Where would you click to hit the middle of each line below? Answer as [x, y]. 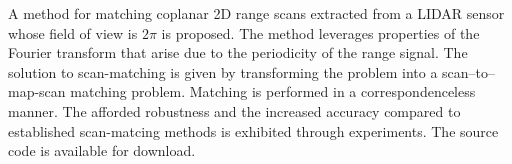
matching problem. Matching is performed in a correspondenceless [273, 91]
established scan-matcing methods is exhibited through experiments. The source [253, 130]
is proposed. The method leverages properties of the [320, 32]
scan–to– [469, 71]
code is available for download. [102, 150]
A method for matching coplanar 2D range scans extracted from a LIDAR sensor [256, 13]
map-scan [37, 91]
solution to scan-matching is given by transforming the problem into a [223, 71]
